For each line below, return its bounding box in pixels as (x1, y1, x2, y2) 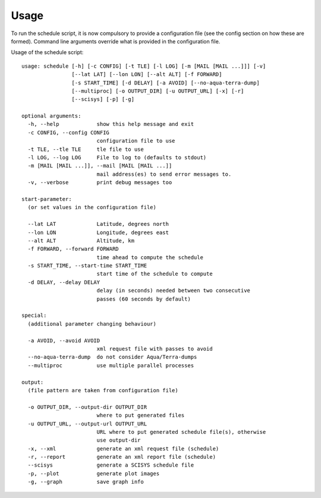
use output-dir (96, 437, 141, 444)
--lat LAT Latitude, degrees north (27, 220, 169, 228)
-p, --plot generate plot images (27, 470, 160, 477)
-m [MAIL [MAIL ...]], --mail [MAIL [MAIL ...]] (27, 162, 172, 169)
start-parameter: (21, 196, 72, 202)
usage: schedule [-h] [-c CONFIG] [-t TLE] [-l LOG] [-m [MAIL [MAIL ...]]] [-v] (21, 62, 266, 70)
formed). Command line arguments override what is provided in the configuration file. (11, 37, 221, 45)
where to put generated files (96, 412, 185, 419)
